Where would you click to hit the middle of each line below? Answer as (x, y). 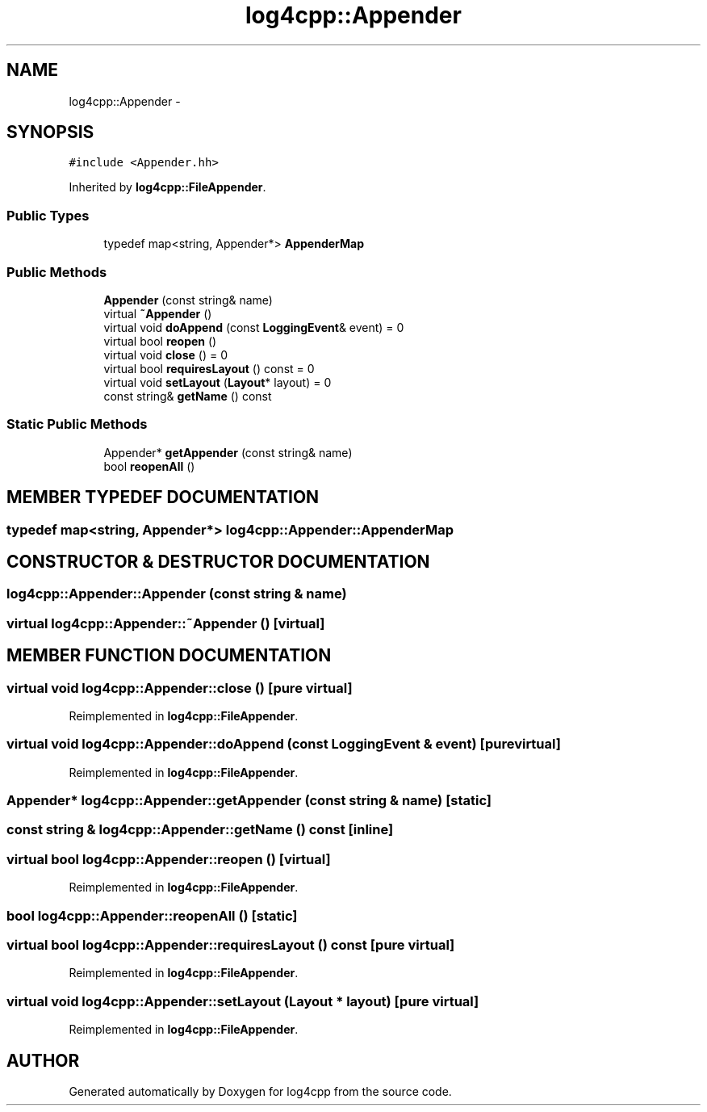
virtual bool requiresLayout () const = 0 (209, 368)
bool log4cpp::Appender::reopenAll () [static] (152, 915)
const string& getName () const (188, 396)
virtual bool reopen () (160, 341)
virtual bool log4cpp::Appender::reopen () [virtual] (169, 859)
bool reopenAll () (149, 466)
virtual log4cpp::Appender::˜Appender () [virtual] (166, 623)
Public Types (48, 215)
